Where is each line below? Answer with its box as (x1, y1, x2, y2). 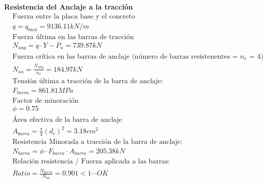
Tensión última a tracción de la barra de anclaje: (12, 78, 163, 85)
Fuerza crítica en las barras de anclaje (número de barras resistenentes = (12, 53, 238, 60)
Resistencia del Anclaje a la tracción (4, 2, 133, 12)
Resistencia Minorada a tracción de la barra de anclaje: (12, 138, 183, 145)
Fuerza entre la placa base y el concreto (12, 13, 135, 20)
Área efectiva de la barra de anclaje (12, 116, 122, 123)
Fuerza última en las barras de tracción (12, 34, 134, 41)
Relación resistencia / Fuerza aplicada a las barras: (12, 158, 170, 165)
